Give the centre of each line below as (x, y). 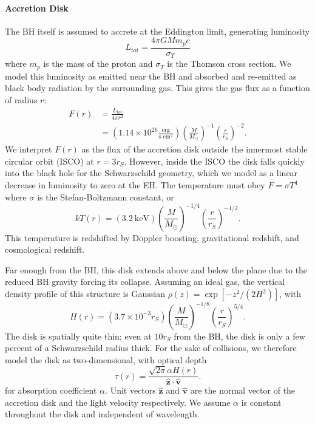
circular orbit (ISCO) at (49, 161)
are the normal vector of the (243, 390)
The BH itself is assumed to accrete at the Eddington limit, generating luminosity (157, 31)
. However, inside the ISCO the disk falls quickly (214, 161)
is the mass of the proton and (98, 63)
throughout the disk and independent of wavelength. (102, 414)
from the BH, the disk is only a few (239, 336)
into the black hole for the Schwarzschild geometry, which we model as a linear (151, 173)
